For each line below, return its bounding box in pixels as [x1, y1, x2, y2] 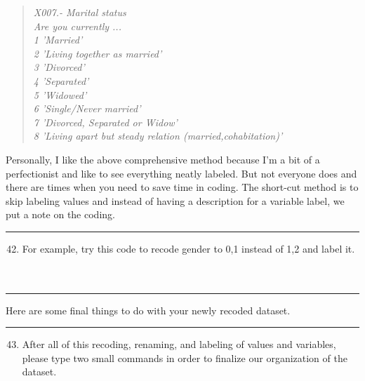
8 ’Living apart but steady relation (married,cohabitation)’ [33, 128, 283, 143]
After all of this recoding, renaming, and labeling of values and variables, [22, 337, 336, 352]
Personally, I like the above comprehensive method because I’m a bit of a [6, 152, 320, 166]
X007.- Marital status [33, 5, 126, 19]
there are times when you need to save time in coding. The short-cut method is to [6, 180, 359, 194]
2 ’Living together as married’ [33, 46, 162, 60]
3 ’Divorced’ [33, 60, 85, 74]
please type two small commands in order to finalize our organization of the [22, 350, 347, 365]
